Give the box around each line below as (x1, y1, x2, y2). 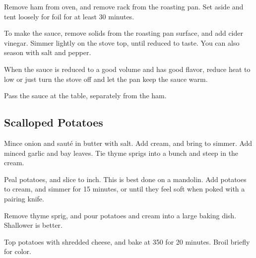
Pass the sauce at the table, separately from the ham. (4, 90, 167, 101)
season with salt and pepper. (4, 47, 91, 58)
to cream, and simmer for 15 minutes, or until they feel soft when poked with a (4, 184, 245, 194)
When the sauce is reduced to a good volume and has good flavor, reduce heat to (4, 64, 251, 74)
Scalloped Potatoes (4, 115, 103, 130)
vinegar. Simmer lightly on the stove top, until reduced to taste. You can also (4, 37, 240, 48)
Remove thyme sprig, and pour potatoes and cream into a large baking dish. (4, 210, 237, 220)
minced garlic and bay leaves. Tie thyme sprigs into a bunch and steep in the (4, 147, 239, 158)
